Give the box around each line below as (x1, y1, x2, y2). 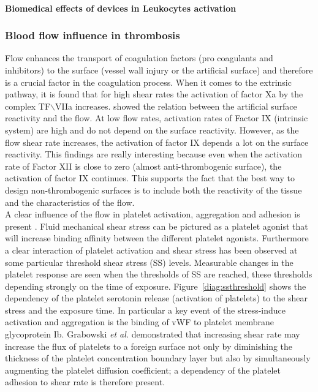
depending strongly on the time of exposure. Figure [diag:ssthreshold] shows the (5, 279, 306, 292)
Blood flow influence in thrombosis (5, 28, 180, 43)
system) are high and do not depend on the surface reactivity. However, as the (5, 123, 299, 136)
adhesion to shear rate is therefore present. (5, 375, 165, 388)
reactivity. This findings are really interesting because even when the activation (5, 148, 303, 160)
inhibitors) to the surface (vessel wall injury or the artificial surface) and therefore (5, 64, 313, 76)
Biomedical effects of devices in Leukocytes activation (5, 1, 237, 14)
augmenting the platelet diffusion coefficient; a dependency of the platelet (5, 363, 281, 376)
